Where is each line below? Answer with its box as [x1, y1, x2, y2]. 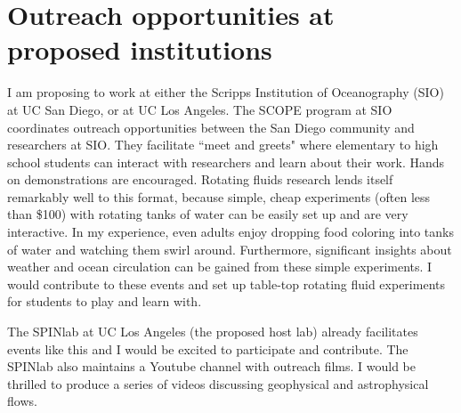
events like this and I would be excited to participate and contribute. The [7, 339, 408, 358]
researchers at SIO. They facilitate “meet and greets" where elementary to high [7, 135, 439, 154]
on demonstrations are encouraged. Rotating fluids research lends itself [7, 170, 393, 189]
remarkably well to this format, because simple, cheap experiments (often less [7, 187, 431, 206]
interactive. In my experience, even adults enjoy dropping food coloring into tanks [7, 223, 455, 241]
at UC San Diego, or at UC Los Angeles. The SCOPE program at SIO [7, 100, 392, 118]
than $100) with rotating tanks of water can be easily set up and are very [7, 205, 408, 223]
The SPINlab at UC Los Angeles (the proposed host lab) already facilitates [7, 322, 418, 341]
